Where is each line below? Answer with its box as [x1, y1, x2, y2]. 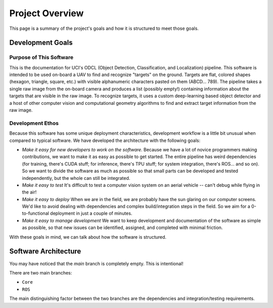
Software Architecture [9, 247, 81, 256]
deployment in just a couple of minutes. [50, 210, 132, 216]
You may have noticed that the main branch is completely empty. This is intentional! [9, 260, 184, 266]
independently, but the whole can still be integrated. [22, 175, 130, 181]
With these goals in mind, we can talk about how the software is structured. [9, 234, 167, 240]
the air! [22, 189, 37, 195]
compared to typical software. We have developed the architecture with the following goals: [9, 137, 201, 143]
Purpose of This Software [9, 54, 73, 61]
